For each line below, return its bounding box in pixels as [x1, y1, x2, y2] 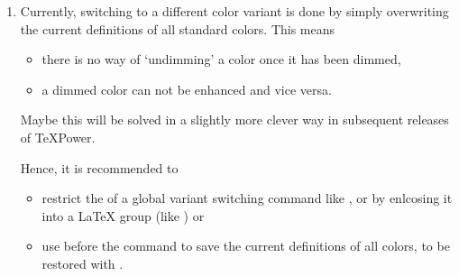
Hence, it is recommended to [20, 158, 179, 177]
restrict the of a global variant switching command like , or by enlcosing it [41, 189, 453, 207]
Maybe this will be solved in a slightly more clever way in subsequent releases [20, 110, 449, 129]
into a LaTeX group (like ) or [41, 206, 205, 225]
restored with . [41, 253, 124, 272]
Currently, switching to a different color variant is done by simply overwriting [20, 2, 449, 20]
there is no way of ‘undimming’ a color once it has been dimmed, [41, 50, 401, 69]
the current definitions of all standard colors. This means [20, 19, 335, 38]
